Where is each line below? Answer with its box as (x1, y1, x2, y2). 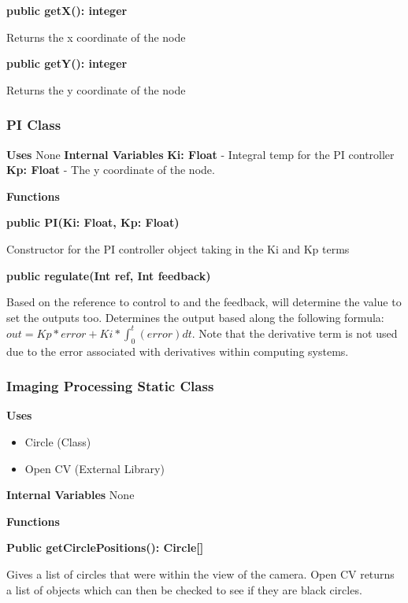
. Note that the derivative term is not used (191, 324, 398, 341)
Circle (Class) (24, 434, 91, 450)
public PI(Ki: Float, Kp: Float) (6, 214, 180, 231)
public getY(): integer (6, 55, 128, 72)
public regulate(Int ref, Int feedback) (6, 267, 211, 283)
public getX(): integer (6, 2, 128, 18)
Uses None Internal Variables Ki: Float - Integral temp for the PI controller (6, 146, 395, 162)
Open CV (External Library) (24, 460, 165, 476)
